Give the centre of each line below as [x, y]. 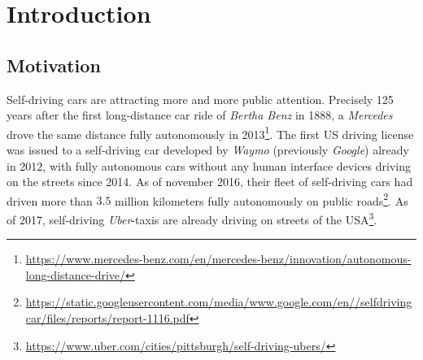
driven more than [50, 200]
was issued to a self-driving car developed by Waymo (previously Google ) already [208, 150]
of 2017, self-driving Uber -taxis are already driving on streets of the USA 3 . [192, 218]
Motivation [54, 65]
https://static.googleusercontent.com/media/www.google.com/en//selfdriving [219, 302]
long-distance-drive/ [76, 274]
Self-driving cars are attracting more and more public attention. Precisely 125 [200, 99]
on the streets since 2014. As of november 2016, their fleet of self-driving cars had [210, 182]
